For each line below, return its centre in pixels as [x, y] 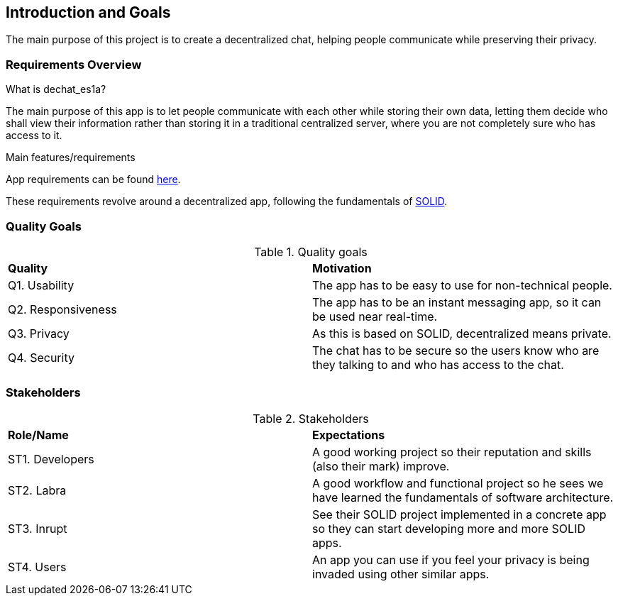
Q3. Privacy [39, 333]
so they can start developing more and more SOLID [449, 528]
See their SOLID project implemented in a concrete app [459, 514]
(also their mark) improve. [381, 466]
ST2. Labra [37, 490]
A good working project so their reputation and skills [452, 452]
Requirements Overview [74, 64]
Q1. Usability [41, 285]
